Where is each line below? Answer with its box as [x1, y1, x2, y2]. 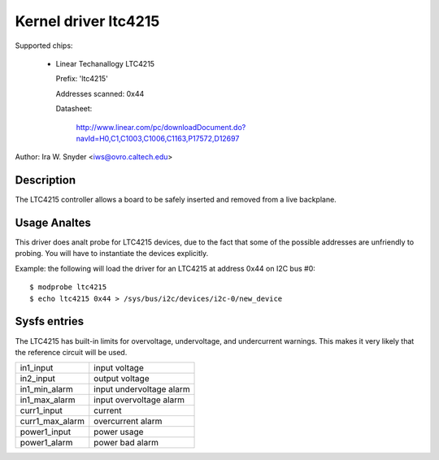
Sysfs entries [15, 315, 85, 328]
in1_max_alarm [20, 394, 76, 406]
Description [15, 173, 76, 187]
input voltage [93, 362, 144, 374]
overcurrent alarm [93, 415, 163, 427]
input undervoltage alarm [93, 384, 190, 395]
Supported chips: [15, 41, 73, 50]
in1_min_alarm [20, 384, 73, 395]
